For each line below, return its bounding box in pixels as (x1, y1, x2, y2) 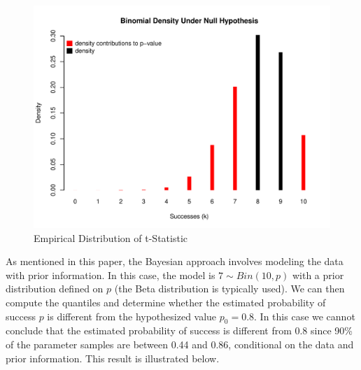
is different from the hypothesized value (47, 308, 217, 323)
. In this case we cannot (254, 308, 355, 323)
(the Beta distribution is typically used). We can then (114, 281, 345, 296)
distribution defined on (6, 281, 104, 296)
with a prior (292, 267, 344, 282)
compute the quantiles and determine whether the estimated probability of (6, 294, 326, 309)
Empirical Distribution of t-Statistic (34, 230, 187, 245)
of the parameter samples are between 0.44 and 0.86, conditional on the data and (6, 336, 354, 351)
